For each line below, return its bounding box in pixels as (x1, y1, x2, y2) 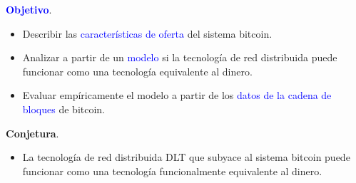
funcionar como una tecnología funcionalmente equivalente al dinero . (22, 163, 322, 178)
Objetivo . (6, 2, 52, 16)
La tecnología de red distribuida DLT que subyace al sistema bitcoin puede (22, 150, 350, 164)
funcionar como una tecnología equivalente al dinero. (22, 63, 253, 78)
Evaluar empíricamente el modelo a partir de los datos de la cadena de (22, 88, 332, 103)
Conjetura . (6, 125, 59, 140)
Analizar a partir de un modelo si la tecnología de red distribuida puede (22, 50, 337, 65)
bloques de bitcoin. (22, 101, 106, 116)
